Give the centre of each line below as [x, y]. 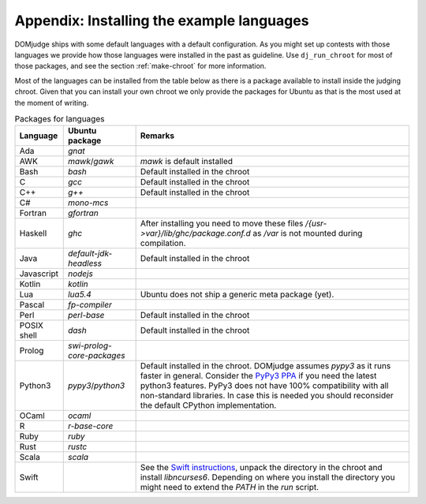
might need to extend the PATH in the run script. [230, 487]
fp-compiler [90, 305]
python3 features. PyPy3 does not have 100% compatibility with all [264, 386]
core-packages [96, 356]
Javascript [39, 274]
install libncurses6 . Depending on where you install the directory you [267, 477]
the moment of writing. [52, 103]
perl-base [86, 315]
